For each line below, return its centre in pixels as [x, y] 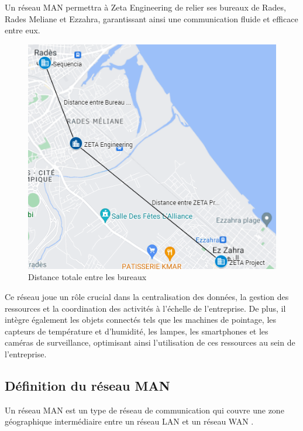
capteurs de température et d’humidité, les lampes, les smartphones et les [137, 331]
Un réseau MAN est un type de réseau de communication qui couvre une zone [144, 410]
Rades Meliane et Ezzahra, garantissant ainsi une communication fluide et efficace [151, 18]
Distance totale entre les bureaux [87, 277]
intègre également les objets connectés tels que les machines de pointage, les [141, 320]
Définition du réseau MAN [87, 385]
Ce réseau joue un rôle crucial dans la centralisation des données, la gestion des [147, 296]
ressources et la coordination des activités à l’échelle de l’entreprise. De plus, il [145, 308]
